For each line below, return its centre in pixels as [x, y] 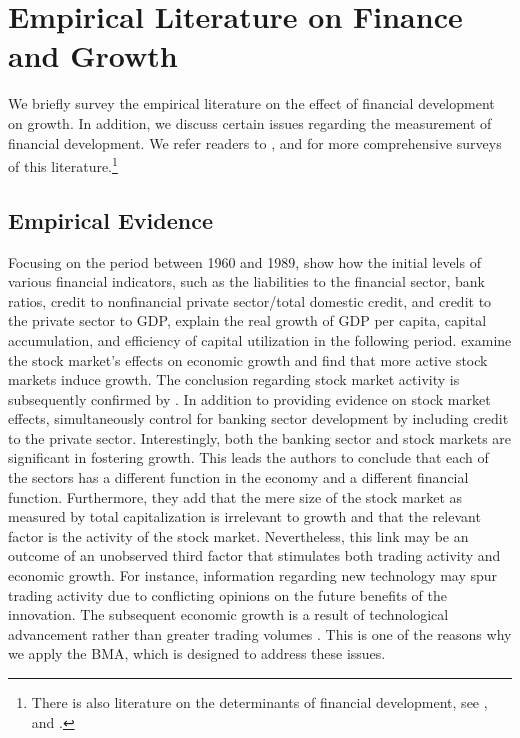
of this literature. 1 [63, 164]
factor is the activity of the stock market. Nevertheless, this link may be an [238, 535]
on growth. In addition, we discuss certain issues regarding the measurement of [250, 122]
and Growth [93, 55]
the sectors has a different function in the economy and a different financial [238, 477]
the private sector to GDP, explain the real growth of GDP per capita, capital [247, 320]
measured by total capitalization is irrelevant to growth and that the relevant [244, 516]
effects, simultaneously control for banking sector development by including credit [258, 418]
